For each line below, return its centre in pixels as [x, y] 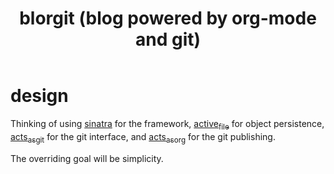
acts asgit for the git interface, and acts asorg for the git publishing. [143, 137]
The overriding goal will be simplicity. [87, 158]
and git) [168, 39]
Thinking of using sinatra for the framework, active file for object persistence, [167, 124]
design [39, 96]
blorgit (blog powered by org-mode [168, 18]
